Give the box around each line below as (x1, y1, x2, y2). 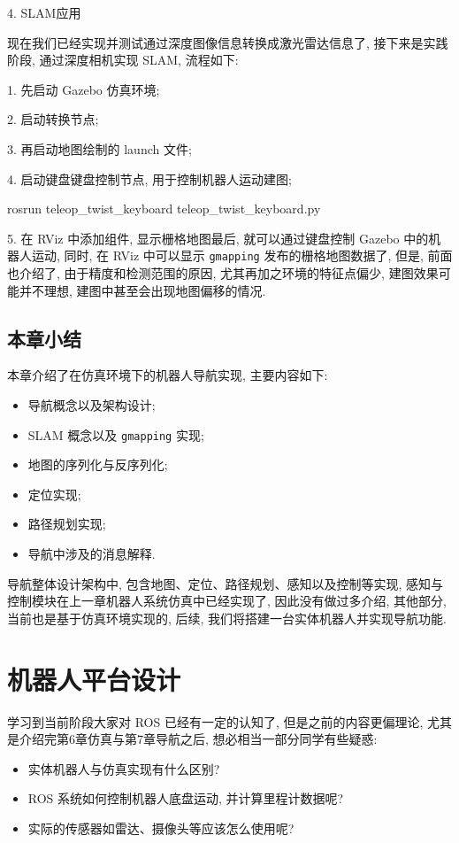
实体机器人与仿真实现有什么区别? (27, 759, 220, 777)
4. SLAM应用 (7, 4, 81, 21)
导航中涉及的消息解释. (27, 545, 156, 563)
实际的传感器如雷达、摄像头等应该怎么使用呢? (27, 818, 295, 837)
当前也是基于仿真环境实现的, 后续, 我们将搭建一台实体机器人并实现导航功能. (7, 608, 447, 627)
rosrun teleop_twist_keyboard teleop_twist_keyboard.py (7, 199, 321, 218)
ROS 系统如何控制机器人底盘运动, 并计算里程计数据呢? (27, 789, 344, 808)
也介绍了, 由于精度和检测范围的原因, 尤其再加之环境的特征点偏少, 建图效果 (7, 264, 439, 282)
